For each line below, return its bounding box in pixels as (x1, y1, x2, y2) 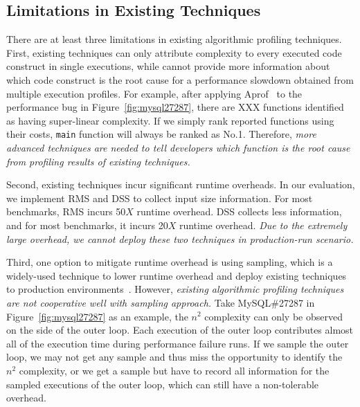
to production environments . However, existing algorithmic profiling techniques (6, 282, 344, 296)
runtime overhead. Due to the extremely (179, 217, 348, 232)
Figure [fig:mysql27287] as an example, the (6, 309, 188, 323)
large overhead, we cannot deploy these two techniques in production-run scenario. (6, 231, 354, 246)
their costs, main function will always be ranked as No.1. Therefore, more (6, 127, 316, 141)
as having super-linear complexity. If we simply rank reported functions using (6, 113, 334, 127)
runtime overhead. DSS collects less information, (136, 204, 342, 219)
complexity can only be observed (204, 309, 343, 323)
